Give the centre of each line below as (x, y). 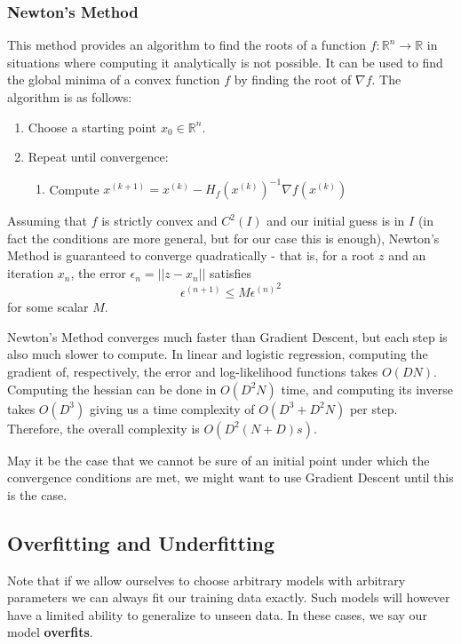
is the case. (37, 494)
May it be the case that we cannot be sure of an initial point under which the (219, 460)
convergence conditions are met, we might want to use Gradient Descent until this (230, 477)
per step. (374, 408)
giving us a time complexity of (172, 408)
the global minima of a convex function (114, 80)
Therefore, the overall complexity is (103, 428)
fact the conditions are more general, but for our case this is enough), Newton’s (223, 238)
